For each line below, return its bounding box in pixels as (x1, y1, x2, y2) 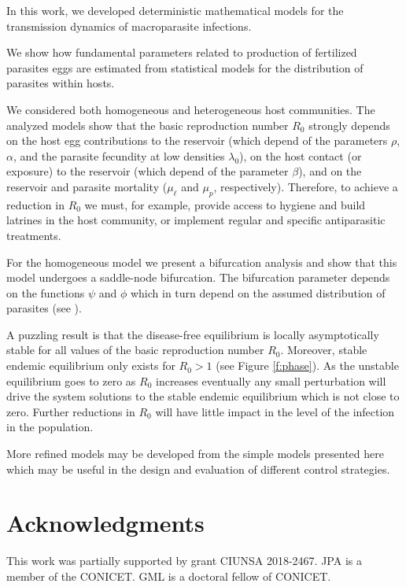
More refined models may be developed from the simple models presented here (6, 445, 384, 462)
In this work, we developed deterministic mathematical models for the (6, 2, 344, 18)
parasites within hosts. (6, 75, 115, 91)
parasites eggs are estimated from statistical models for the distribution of (6, 59, 364, 76)
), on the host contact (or (239, 147, 362, 164)
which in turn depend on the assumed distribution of (130, 284, 386, 301)
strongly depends (308, 116, 390, 133)
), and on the (298, 163, 362, 179)
